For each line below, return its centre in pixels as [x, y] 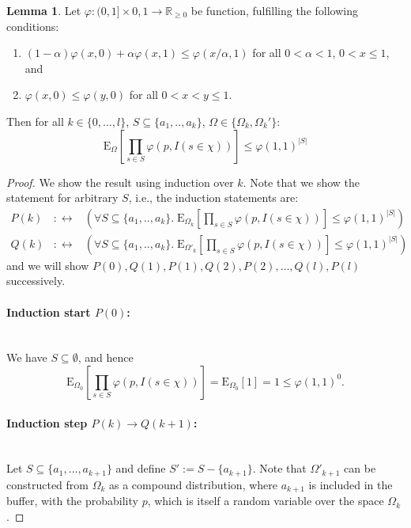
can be [360, 468]
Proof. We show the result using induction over [120, 182]
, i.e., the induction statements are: [213, 198]
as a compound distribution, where [194, 484]
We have [27, 357]
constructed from [47, 484]
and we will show [48, 265]
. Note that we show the [302, 182]
